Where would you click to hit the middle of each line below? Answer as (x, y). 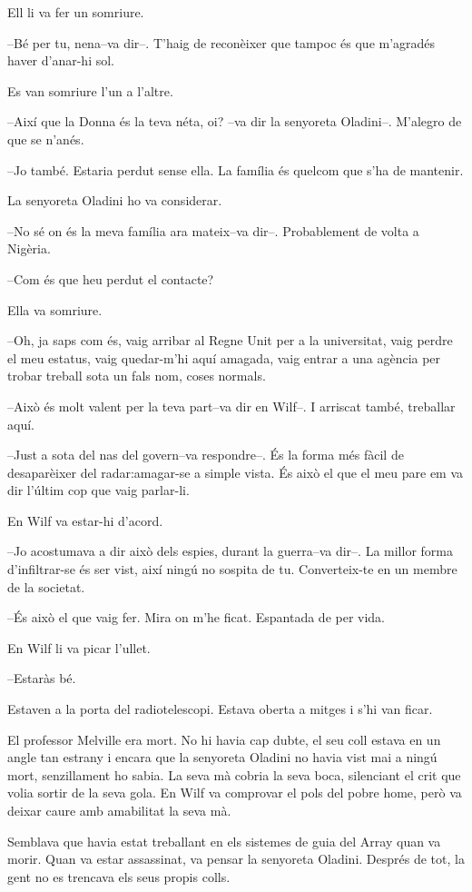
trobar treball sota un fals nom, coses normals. (137, 376)
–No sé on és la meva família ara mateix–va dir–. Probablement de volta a (213, 230)
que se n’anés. (46, 139)
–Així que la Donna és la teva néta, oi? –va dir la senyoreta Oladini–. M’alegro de (235, 121)
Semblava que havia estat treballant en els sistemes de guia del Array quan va (224, 841)
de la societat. (46, 586)
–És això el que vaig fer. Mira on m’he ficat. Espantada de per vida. (197, 617)
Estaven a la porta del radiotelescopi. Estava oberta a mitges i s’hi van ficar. (220, 709)
